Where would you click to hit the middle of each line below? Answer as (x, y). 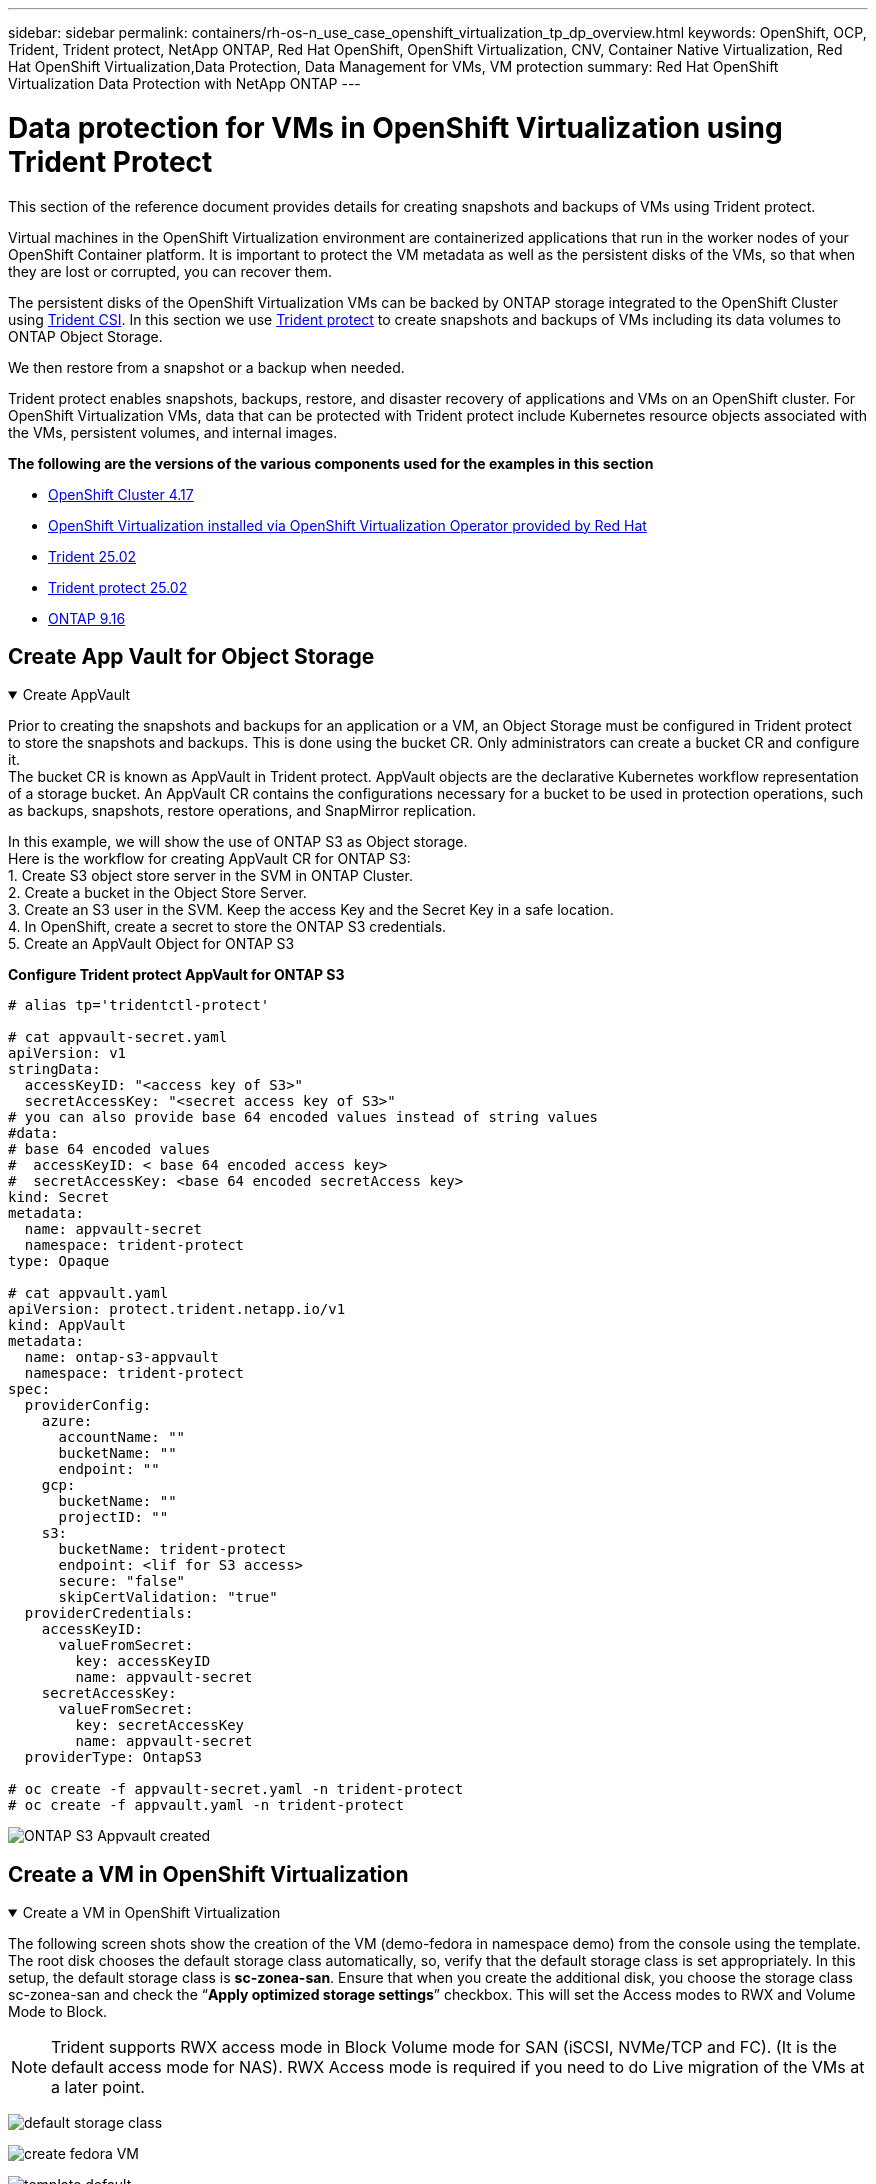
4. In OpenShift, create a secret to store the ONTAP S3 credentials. (227, 927)
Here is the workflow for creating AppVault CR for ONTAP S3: (209, 859)
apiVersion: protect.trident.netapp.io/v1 (177, 1309)
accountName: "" (122, 1437)
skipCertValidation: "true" (168, 1597)
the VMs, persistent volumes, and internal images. (173, 432)
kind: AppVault (67, 1325)
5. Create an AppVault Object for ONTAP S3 (151, 944)
